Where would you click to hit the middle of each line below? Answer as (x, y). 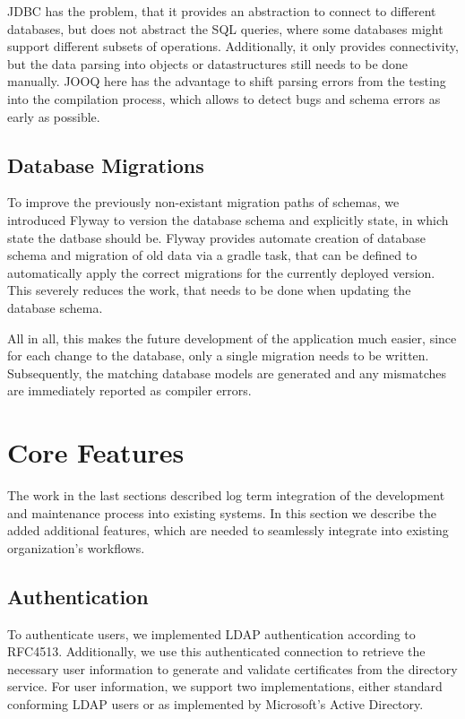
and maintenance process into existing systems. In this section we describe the (222, 512)
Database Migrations (106, 165)
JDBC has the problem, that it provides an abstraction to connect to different (222, 11)
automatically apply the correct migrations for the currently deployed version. (221, 272)
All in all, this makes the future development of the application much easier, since (232, 338)
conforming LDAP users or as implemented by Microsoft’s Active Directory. (215, 703)
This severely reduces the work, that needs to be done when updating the (209, 290)
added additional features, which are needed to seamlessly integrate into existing (228, 530)
